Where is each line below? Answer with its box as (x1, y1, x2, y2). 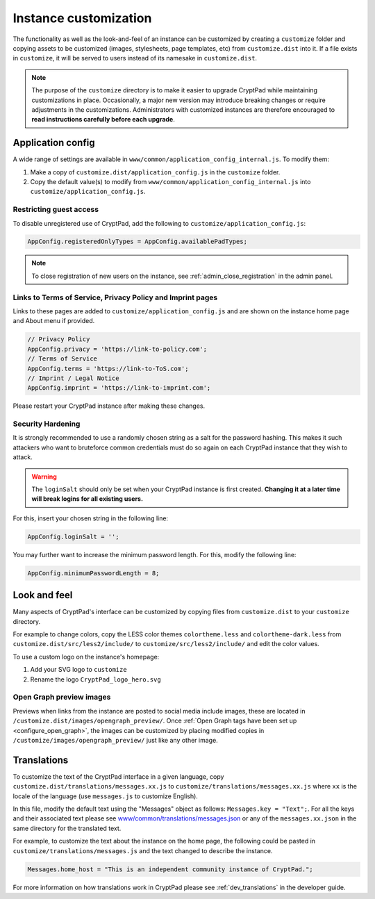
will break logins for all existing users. (31, 495, 144, 503)
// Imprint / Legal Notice (27, 374, 119, 382)
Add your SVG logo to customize (30, 666, 128, 674)
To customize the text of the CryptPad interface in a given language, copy (12, 772, 224, 781)
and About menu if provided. (12, 317, 95, 325)
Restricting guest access (12, 205, 99, 215)
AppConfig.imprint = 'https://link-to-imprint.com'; (27, 384, 211, 392)
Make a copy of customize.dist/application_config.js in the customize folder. (30, 167, 281, 176)
